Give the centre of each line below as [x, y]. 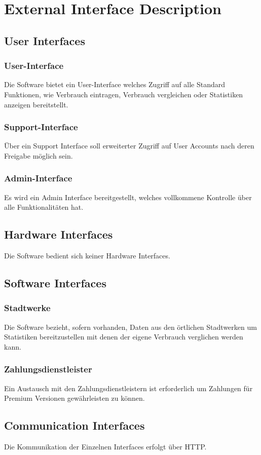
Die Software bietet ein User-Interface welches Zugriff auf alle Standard [115, 84]
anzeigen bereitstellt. [36, 104]
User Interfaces [45, 40]
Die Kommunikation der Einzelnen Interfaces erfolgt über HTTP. [105, 447]
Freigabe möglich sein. [39, 155]
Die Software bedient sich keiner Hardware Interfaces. [87, 256]
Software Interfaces [55, 283]
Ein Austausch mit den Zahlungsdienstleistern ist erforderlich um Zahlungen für [128, 388]
